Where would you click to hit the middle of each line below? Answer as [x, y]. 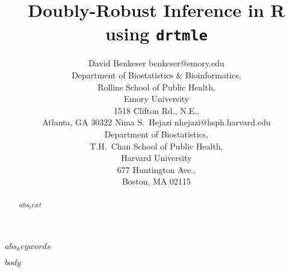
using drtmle [156, 33]
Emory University [156, 99]
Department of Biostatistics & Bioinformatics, [156, 75]
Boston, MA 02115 [156, 181]
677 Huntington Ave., [156, 169]
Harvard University [156, 158]
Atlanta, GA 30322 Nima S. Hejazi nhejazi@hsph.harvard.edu [156, 122]
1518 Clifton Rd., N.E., [156, 110]
